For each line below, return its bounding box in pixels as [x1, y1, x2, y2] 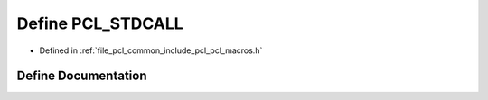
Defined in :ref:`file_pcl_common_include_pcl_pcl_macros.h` [39, 45, 263, 56]
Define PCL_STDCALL [16, 14, 184, 33]
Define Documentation [16, 68, 147, 84]
